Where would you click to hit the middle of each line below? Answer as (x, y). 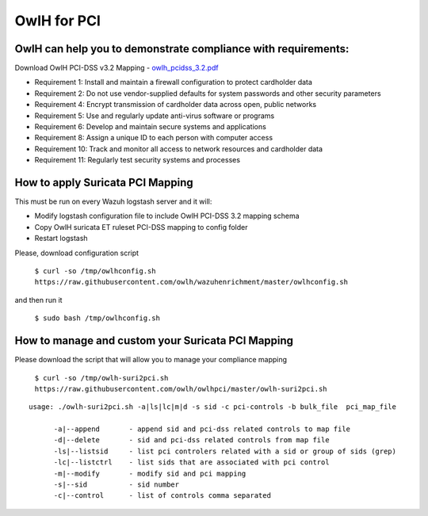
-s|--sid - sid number (117, 485)
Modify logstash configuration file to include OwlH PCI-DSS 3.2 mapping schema (167, 216)
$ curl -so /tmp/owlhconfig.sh (95, 271)
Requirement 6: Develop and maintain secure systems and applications (151, 127)
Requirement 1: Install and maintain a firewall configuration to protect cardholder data (174, 82)
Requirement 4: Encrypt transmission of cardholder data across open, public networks (176, 105)
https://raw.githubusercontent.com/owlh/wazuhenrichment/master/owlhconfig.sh (191, 282)
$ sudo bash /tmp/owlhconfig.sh (97, 318)
